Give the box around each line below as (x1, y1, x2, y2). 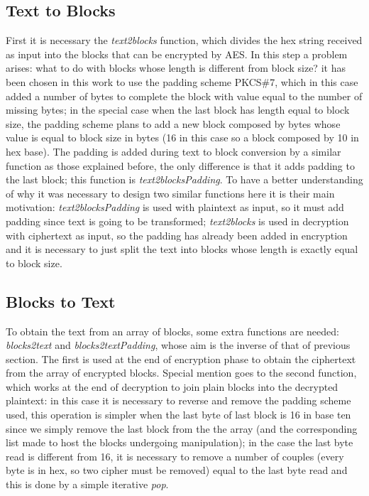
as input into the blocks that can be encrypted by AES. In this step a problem (6, 46, 348, 61)
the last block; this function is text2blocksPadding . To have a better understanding (6, 172, 363, 187)
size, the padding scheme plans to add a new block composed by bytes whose (6, 116, 341, 131)
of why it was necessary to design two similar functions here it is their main (6, 185, 335, 200)
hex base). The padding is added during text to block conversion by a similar (6, 144, 341, 158)
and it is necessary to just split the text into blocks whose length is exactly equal (6, 242, 358, 257)
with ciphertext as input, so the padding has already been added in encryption (6, 227, 348, 242)
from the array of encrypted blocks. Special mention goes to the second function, (6, 365, 357, 380)
